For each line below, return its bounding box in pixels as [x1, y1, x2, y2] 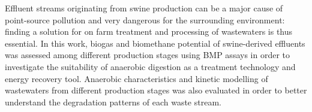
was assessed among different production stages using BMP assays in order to [5, 49, 290, 61]
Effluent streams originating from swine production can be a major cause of [5, 2, 283, 14]
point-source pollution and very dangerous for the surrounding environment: [5, 13, 285, 26]
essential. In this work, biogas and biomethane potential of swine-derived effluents [5, 37, 305, 49]
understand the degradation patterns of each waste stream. [5, 95, 221, 108]
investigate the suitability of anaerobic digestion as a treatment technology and [5, 60, 296, 72]
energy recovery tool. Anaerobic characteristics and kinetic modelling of [5, 72, 268, 84]
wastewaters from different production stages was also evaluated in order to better [5, 84, 307, 96]
